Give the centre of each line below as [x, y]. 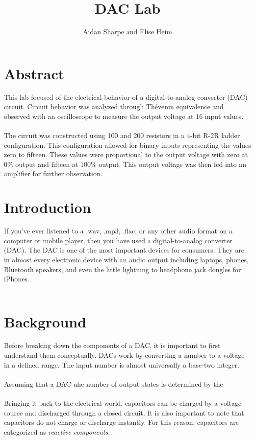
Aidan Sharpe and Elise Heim [127, 32]
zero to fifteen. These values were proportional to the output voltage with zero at [126, 154]
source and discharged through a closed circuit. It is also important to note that [124, 412]
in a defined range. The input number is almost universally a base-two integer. [122, 364]
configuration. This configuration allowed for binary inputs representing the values [127, 145]
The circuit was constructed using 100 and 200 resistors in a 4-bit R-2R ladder [122, 135]
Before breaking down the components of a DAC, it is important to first [112, 345]
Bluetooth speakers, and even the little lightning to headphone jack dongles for [123, 269]
